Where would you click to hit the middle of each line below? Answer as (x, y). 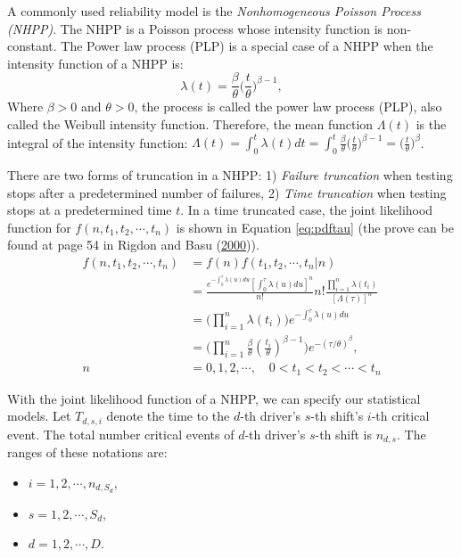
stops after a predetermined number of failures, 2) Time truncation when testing (227, 192)
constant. (32, 46)
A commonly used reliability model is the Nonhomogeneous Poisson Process (214, 11)
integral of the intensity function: (98, 142)
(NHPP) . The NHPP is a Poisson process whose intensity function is (195, 28)
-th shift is (344, 434)
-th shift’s (337, 416)
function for (39, 227)
